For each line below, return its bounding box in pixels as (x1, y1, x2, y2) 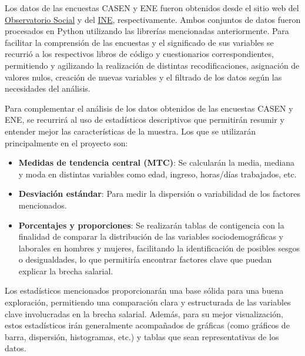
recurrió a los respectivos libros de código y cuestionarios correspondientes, (5, 48, 274, 60)
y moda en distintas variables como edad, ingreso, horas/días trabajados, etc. (18, 167, 297, 180)
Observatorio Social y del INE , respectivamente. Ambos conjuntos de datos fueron (5, 13, 301, 25)
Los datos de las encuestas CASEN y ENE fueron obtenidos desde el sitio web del (5, 2, 299, 14)
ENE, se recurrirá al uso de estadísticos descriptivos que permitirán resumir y (5, 113, 284, 126)
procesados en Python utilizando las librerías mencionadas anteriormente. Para (5, 25, 289, 37)
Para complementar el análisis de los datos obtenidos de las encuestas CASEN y (5, 102, 293, 114)
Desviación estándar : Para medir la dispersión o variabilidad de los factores (18, 187, 301, 200)
